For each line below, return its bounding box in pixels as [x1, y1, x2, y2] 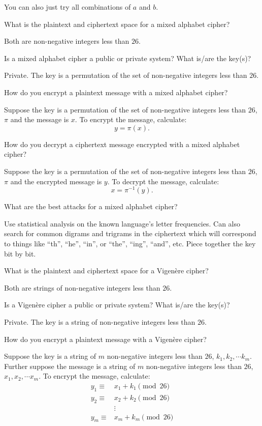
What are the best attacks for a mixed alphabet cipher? [4, 201, 178, 212]
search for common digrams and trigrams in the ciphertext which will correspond [4, 228, 256, 239]
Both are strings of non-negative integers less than [4, 282, 160, 293]
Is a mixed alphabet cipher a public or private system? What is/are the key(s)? [4, 52, 251, 63]
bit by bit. [4, 248, 36, 259]
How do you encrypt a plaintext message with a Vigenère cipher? [4, 333, 207, 344]
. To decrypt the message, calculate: [107, 176, 219, 186]
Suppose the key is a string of [4, 351, 96, 361]
